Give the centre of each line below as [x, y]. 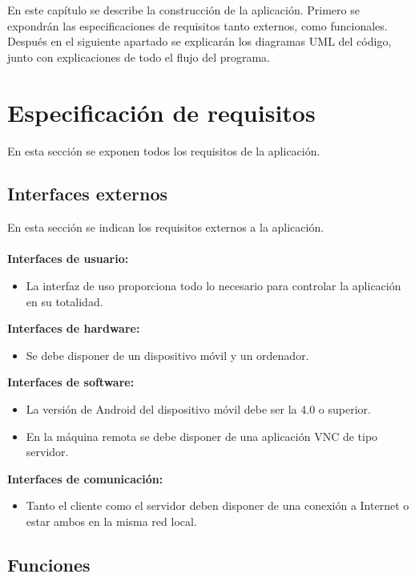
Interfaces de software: [71, 382]
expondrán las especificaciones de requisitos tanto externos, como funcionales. [197, 25]
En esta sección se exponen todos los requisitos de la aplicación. [164, 150]
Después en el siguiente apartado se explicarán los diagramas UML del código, [199, 41]
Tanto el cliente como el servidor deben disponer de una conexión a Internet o [218, 505]
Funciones [49, 564]
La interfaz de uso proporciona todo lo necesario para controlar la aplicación [214, 286]
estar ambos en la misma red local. [111, 521]
